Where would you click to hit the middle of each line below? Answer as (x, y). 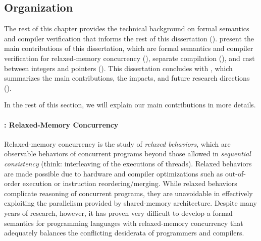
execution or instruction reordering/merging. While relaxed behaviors (130, 183)
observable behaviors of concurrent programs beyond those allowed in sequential (127, 154)
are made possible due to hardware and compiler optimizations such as (114, 173)
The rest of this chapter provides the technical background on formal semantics (127, 28)
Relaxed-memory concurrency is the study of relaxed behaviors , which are (117, 143)
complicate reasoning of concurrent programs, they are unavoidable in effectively (128, 193)
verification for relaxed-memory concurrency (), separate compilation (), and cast (129, 58)
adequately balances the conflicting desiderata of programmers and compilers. (124, 233)
